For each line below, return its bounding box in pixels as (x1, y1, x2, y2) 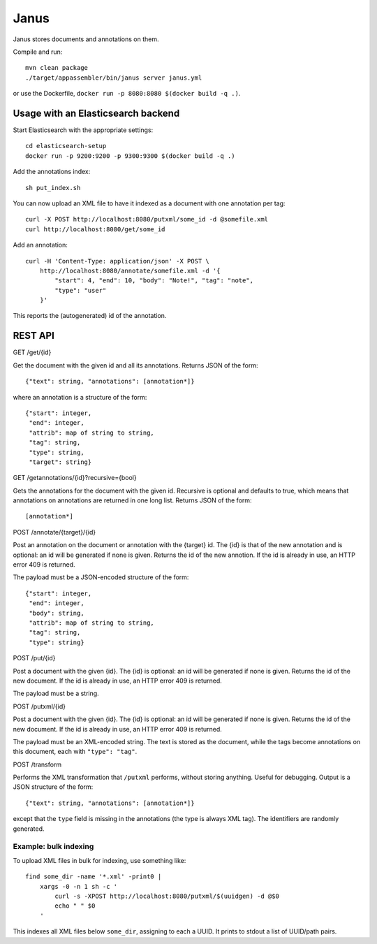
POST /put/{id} (13, 654, 56, 662)
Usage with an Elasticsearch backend (13, 107, 180, 119)
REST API (13, 330, 55, 342)
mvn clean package (25, 64, 89, 72)
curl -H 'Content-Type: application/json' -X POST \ (25, 257, 209, 265)
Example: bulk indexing (13, 842, 94, 852)
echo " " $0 (54, 902, 96, 910)
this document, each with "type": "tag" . (13, 748, 138, 756)
